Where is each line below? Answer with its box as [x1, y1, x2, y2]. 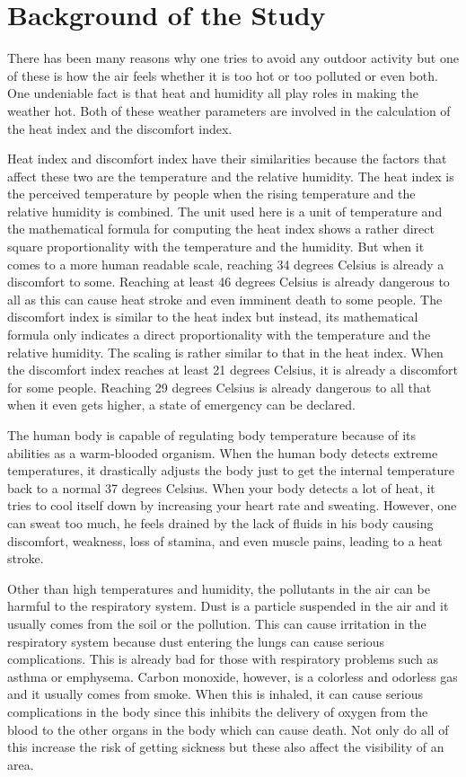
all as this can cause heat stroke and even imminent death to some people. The [7, 289, 443, 308]
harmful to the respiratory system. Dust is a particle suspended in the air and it [7, 596, 449, 615]
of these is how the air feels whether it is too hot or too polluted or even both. [7, 66, 438, 84]
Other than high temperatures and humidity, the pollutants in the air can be [7, 578, 430, 597]
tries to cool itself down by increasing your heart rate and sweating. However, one [7, 496, 457, 515]
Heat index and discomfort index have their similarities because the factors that [7, 149, 447, 168]
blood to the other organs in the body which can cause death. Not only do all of [7, 720, 449, 738]
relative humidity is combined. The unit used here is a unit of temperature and [7, 201, 443, 220]
